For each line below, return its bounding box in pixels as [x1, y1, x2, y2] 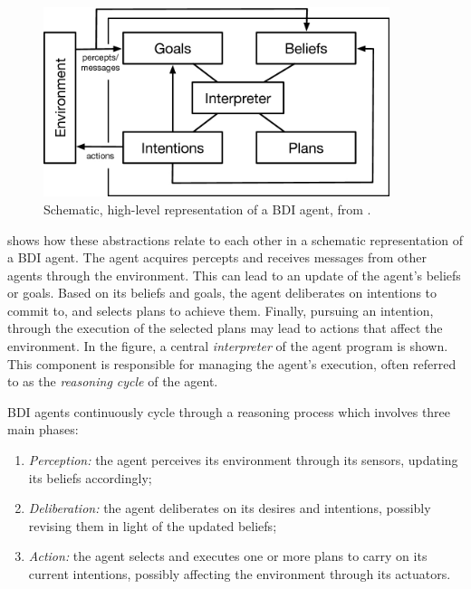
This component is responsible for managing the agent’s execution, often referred [7, 354, 457, 373]
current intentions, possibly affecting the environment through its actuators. [28, 565, 451, 583]
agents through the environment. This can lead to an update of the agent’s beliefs [7, 265, 461, 284]
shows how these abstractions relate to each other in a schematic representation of [7, 230, 464, 249]
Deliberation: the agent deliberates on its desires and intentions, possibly [28, 499, 431, 518]
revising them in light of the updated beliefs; [28, 516, 277, 535]
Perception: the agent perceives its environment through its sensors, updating [28, 451, 458, 470]
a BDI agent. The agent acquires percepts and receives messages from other [7, 248, 427, 267]
